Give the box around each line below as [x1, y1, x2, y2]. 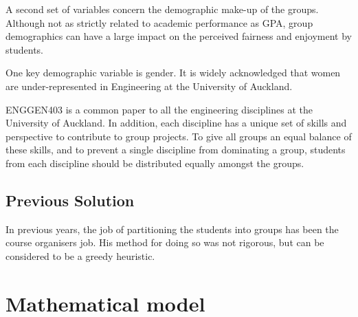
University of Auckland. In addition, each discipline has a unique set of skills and [5, 116, 347, 130]
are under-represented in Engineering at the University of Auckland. [5, 78, 293, 93]
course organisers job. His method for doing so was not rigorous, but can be [5, 235, 324, 250]
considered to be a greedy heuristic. [5, 248, 155, 263]
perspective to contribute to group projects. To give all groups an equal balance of [5, 129, 352, 143]
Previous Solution [5, 189, 135, 210]
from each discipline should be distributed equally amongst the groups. [5, 155, 304, 170]
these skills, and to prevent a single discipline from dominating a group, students [5, 142, 346, 157]
